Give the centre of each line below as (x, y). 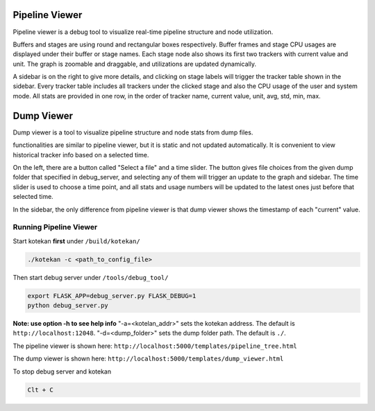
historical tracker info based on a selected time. (81, 155)
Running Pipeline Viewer (55, 227)
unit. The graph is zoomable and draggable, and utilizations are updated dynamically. (135, 64)
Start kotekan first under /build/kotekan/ (76, 241)
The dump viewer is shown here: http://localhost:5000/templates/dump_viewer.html (148, 359)
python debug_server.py (68, 305)
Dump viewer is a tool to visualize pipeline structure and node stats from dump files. (133, 132)
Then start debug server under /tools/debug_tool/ (91, 277)
